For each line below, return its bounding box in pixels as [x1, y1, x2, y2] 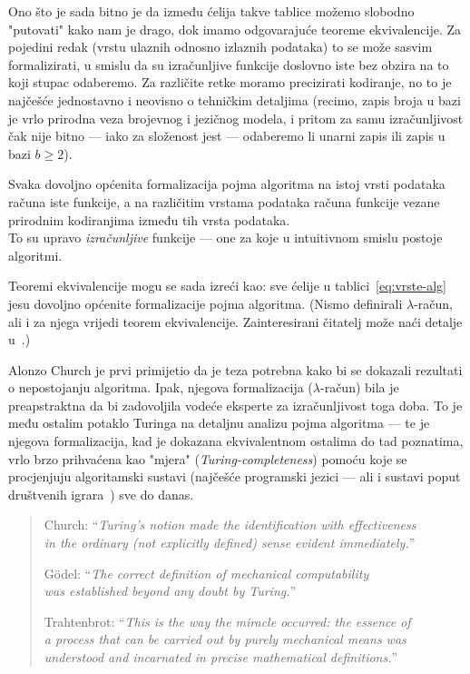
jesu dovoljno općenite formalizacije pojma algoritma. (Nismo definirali [8, 293, 403, 312]
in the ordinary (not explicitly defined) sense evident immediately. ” [44, 533, 416, 552]
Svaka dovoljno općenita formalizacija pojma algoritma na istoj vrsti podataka [8, 174, 446, 193]
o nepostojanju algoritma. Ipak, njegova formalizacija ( [8, 378, 313, 397]
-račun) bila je [319, 378, 399, 397]
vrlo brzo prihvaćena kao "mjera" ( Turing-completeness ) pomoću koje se [8, 449, 407, 468]
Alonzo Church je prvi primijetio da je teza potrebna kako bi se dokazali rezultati [8, 360, 463, 379]
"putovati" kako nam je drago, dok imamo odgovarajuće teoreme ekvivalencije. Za [8, 19, 462, 38]
